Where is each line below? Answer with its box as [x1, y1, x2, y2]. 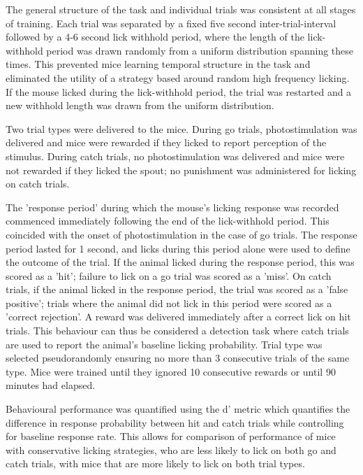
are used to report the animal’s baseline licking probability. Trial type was [6, 336, 323, 351]
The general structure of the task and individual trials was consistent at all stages [6, 2, 356, 16]
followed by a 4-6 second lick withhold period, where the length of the [6, 29, 304, 44]
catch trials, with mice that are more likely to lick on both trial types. [6, 456, 305, 471]
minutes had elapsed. [6, 378, 96, 392]
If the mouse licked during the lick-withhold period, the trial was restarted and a [6, 84, 352, 99]
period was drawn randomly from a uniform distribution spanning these [46, 43, 354, 57]
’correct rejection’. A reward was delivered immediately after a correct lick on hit [6, 309, 351, 324]
